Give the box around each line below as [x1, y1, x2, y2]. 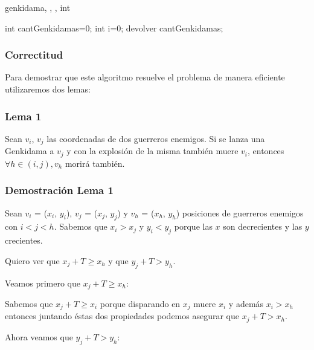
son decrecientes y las [223, 220, 303, 233]
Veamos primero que [5, 276, 80, 289]
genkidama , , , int [5, 1, 71, 13]
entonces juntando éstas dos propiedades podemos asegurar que [5, 309, 239, 322]
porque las [174, 220, 213, 233]
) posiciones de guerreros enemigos [176, 206, 304, 219]
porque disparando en [100, 297, 181, 309]
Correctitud [5, 47, 63, 62]
